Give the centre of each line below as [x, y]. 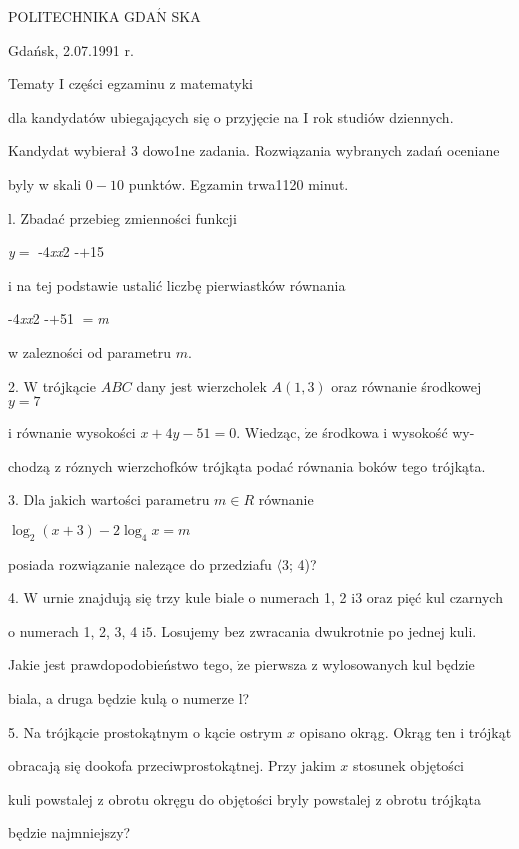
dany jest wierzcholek [201, 385]
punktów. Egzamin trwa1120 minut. [238, 183]
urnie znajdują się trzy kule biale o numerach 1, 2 [194, 597]
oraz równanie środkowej [406, 385]
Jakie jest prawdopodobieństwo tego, [120, 664]
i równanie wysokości [72, 432]
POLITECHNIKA [64, 16]
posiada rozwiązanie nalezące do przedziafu [140, 563]
